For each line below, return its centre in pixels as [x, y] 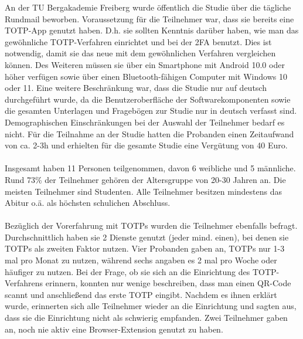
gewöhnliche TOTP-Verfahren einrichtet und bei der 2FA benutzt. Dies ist [138, 41]
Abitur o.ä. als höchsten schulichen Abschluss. [88, 203]
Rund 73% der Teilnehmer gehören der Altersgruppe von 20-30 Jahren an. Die [145, 179]
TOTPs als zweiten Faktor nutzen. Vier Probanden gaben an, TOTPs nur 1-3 [145, 248]
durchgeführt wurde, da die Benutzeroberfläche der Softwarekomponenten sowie [148, 99]
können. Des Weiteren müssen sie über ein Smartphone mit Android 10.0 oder [145, 64]
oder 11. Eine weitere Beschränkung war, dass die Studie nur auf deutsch [136, 88]
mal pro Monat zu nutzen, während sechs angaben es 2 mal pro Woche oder [141, 260]
